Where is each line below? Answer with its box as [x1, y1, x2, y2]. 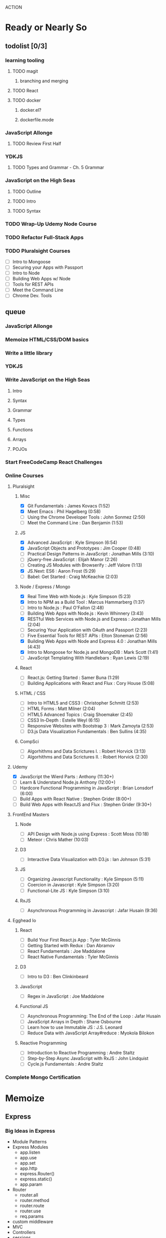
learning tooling [5, 57, 44, 64]
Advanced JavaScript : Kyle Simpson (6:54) [27, 540, 117, 546]
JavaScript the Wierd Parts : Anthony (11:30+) [19, 773, 114, 779]
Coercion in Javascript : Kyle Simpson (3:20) [27, 882, 120, 888]
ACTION [5, 5, 22, 10]
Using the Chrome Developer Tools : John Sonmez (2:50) [27, 514, 145, 520]
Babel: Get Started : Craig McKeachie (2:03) [27, 574, 118, 580]
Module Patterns [12, 1139, 47, 1145]
